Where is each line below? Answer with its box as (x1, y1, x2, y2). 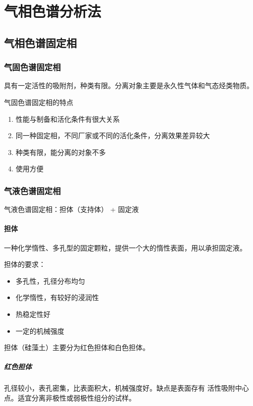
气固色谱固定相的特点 (4, 97, 73, 107)
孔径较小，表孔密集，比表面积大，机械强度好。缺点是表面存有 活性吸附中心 (4, 383, 249, 393)
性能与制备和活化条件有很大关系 (15, 113, 120, 124)
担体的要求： (4, 259, 46, 269)
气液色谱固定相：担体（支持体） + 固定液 (4, 204, 139, 214)
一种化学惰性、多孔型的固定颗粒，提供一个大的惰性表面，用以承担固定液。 (4, 242, 247, 253)
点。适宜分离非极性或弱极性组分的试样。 (4, 392, 136, 403)
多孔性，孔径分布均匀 (15, 275, 85, 286)
